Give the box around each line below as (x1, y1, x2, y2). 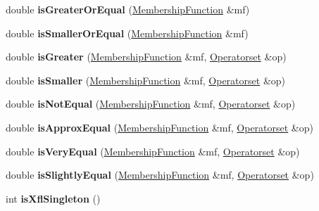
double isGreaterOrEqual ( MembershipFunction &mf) (6, 2, 250, 16)
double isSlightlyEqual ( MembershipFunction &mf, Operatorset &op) (6, 167, 314, 182)
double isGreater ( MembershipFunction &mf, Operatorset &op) (6, 49, 287, 64)
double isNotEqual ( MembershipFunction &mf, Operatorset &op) (6, 96, 296, 111)
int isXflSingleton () (6, 191, 101, 205)
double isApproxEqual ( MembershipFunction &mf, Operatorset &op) (6, 120, 313, 134)
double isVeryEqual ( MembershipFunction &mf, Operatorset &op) (6, 143, 300, 158)
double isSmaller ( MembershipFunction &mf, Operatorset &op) (6, 72, 286, 87)
